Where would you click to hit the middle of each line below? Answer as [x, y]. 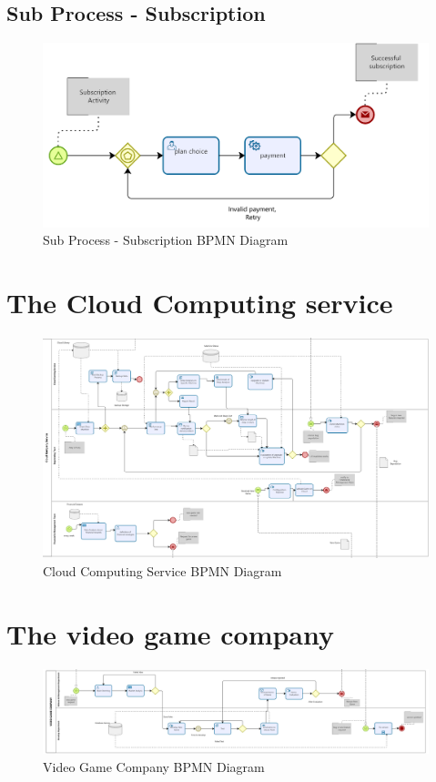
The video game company [170, 633]
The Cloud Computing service [200, 303]
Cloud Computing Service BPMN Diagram [162, 570]
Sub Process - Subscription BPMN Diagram [166, 240]
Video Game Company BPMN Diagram [154, 766]
